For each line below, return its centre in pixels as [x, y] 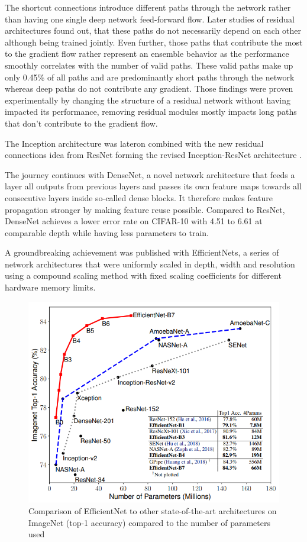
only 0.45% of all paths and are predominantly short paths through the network [150, 77]
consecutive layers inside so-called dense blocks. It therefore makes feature [139, 197]
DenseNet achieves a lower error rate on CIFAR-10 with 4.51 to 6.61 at [134, 221]
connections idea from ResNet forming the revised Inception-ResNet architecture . [153, 155]
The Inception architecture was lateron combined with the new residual [134, 143]
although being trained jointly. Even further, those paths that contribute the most [154, 42]
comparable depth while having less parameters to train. [107, 232]
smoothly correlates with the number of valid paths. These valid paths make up [149, 65]
